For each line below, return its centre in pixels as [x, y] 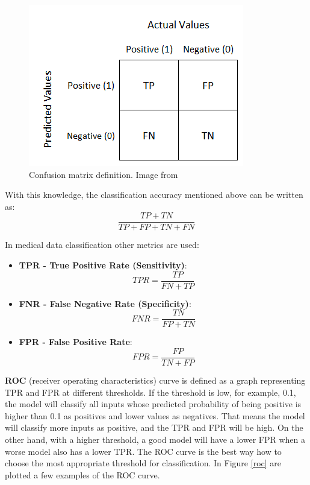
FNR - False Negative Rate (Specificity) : [105, 303]
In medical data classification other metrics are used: [102, 245]
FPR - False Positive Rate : [76, 342]
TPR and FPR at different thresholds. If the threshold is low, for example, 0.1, [150, 392]
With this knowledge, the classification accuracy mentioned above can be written [154, 195]
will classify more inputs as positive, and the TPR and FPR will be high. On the [154, 427]
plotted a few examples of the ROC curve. [82, 474]
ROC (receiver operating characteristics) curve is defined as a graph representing [155, 380]
